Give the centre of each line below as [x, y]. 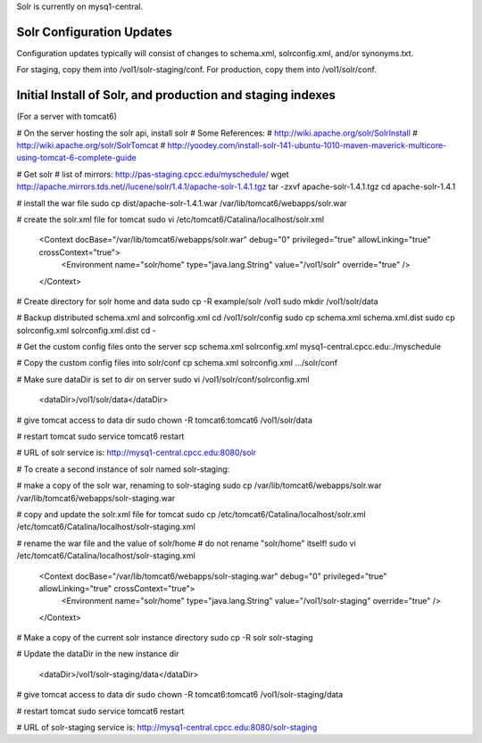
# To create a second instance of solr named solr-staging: [123, 469]
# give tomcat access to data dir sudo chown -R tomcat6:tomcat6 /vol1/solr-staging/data [180, 695]
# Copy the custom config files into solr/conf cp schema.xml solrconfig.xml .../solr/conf [177, 363]
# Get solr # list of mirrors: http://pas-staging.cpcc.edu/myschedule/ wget [153, 174]
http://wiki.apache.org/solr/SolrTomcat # [91, 145]
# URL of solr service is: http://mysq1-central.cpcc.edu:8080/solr [136, 453]
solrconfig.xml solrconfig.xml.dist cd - [86, 330]
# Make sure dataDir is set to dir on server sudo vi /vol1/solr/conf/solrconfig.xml [163, 379]
